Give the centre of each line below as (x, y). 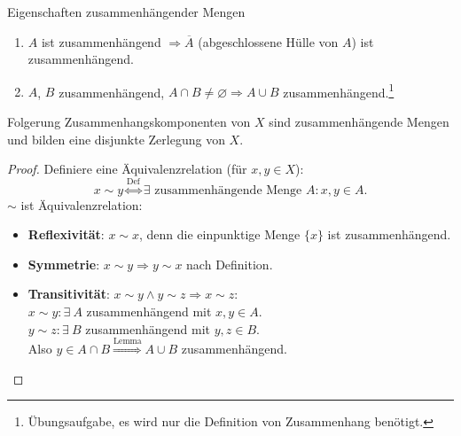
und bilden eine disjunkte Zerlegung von (116, 139)
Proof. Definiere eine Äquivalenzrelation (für (127, 169)
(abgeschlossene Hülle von (268, 41)
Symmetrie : (64, 264)
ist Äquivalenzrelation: (82, 204)
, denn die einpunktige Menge (220, 234)
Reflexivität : (66, 234)
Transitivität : (69, 294)
